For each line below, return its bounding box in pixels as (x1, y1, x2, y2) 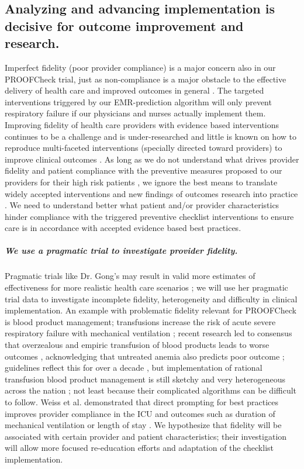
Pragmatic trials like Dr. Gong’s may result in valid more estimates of (5, 270, 255, 282)
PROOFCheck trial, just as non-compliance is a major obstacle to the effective (5, 73, 286, 85)
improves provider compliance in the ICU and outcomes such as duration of (5, 407, 275, 419)
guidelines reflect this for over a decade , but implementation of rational (5, 361, 262, 374)
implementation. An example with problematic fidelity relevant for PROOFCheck (5, 304, 296, 316)
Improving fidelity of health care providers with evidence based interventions (5, 118, 279, 130)
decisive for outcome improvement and (5, 16, 244, 35)
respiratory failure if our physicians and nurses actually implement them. (5, 107, 266, 119)
